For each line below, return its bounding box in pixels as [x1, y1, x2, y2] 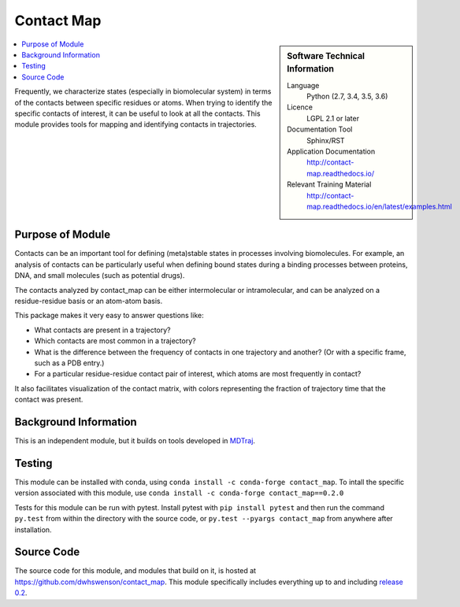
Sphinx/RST [306, 135, 346, 145]
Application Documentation [287, 146, 376, 157]
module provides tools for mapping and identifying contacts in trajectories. [14, 120, 258, 129]
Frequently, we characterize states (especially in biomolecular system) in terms [14, 87, 272, 96]
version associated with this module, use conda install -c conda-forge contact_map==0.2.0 [14, 488, 344, 498]
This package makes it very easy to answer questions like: [14, 311, 204, 320]
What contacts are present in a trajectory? [34, 325, 171, 335]
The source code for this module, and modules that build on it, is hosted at [14, 566, 256, 576]
